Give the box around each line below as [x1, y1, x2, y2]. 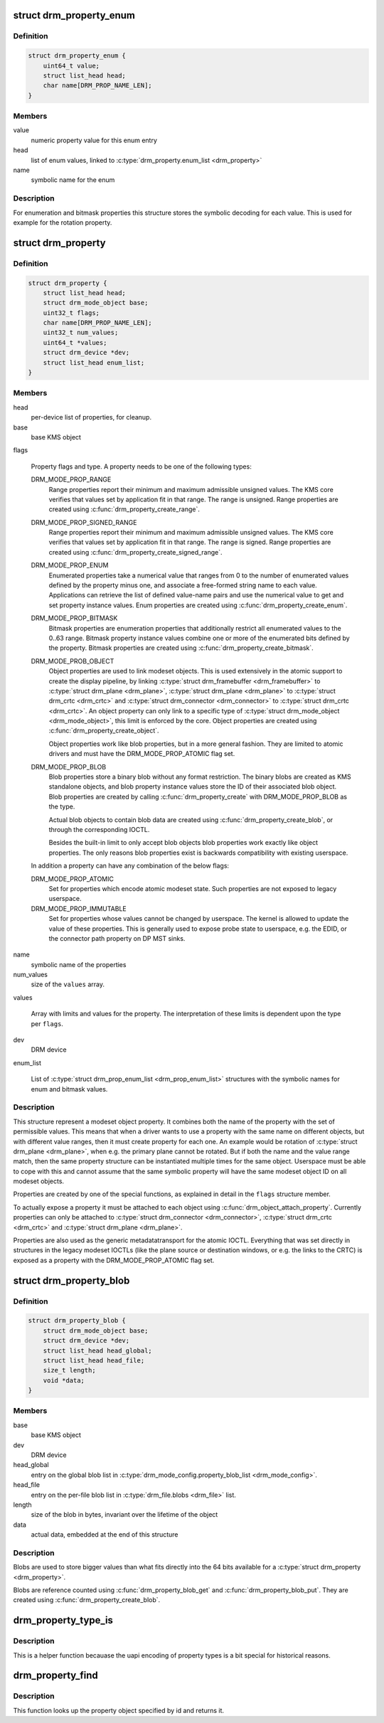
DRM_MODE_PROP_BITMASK [31, 614, 118, 622]
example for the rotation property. [13, 218, 112, 227]
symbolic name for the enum [31, 176, 115, 184]
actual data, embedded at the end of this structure [31, 1530, 178, 1539]
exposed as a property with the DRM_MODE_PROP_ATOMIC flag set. [13, 1256, 215, 1264]
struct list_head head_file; [43, 1356, 145, 1365]
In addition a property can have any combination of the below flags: [31, 861, 230, 870]
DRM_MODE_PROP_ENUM [31, 561, 109, 570]
